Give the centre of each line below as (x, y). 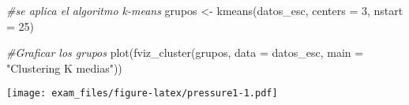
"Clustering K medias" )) (64, 67)
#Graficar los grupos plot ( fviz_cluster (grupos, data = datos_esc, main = (185, 52)
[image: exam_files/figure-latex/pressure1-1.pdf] (142, 94)
